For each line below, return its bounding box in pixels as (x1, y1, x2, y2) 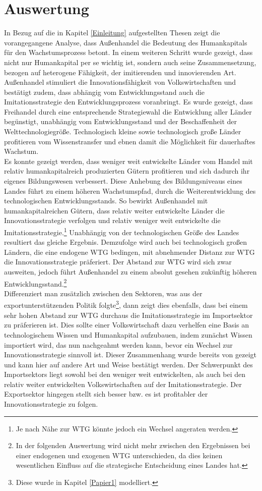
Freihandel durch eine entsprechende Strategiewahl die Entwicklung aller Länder (4, 106, 252, 117)
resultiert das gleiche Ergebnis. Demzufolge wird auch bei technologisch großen (4, 237, 247, 247)
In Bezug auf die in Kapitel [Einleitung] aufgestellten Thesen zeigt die (4, 27, 220, 38)
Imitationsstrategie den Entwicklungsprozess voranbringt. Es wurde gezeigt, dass (4, 96, 253, 107)
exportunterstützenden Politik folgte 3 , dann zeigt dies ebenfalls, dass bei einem (4, 298, 248, 310)
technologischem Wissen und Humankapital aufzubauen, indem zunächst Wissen (4, 329, 252, 340)
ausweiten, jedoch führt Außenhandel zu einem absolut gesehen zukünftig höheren (4, 266, 257, 277)
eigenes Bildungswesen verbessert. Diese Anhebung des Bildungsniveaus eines (4, 176, 242, 186)
